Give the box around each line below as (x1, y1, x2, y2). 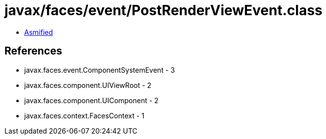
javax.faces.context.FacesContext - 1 (24, 111, 145, 120)
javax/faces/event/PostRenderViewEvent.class (4, 2, 323, 19)
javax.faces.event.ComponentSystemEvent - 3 (24, 65, 175, 74)
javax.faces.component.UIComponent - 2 (24, 96, 159, 105)
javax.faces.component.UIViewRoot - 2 (24, 81, 152, 89)
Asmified (24, 28, 53, 36)
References (4, 45, 62, 57)
